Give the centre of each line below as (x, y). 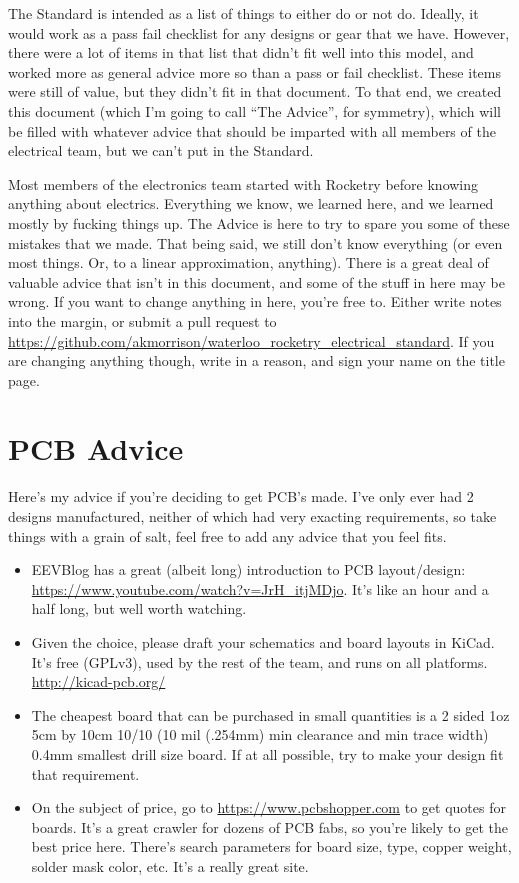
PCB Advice (96, 448)
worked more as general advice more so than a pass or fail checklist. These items (254, 71)
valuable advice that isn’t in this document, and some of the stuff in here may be (256, 281)
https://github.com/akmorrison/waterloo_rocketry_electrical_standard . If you (251, 340)
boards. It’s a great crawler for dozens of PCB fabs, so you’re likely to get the (269, 826)
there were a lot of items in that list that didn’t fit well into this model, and (241, 52)
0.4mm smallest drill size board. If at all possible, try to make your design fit (267, 753)
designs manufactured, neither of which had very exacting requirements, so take (252, 516)
